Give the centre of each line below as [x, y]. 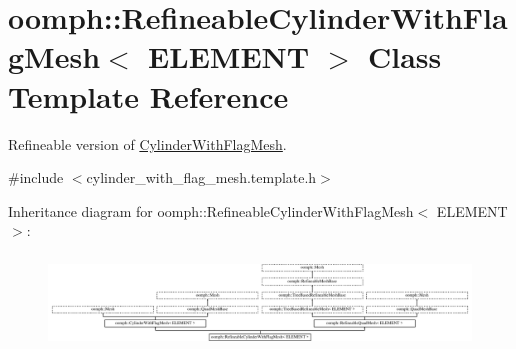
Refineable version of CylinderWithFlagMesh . [147, 143]
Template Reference [148, 95]
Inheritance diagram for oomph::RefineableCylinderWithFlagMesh [211, 210]
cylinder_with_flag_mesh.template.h [201, 177]
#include [36, 177]
